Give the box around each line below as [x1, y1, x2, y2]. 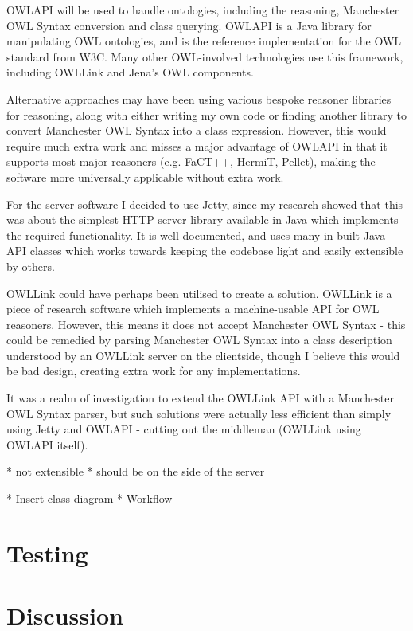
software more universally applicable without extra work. [6, 168, 284, 185]
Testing [6, 536, 88, 569]
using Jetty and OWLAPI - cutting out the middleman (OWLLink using [6, 421, 361, 437]
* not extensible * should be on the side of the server [6, 463, 265, 480]
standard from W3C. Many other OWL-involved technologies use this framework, [6, 48, 403, 65]
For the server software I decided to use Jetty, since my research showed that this [6, 195, 403, 212]
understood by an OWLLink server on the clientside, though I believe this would [6, 347, 400, 363]
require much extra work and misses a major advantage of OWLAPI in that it [6, 137, 388, 154]
